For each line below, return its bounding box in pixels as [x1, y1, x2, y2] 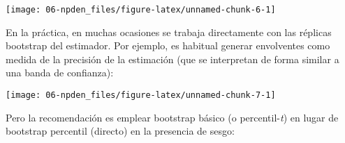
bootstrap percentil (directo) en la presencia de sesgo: [6, 124, 235, 138]
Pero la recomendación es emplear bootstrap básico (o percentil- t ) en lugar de [6, 110, 339, 124]
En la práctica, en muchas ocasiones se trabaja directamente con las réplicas [6, 24, 332, 39]
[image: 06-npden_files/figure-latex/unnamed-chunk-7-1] [6, 90, 276, 101]
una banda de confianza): [6, 65, 114, 80]
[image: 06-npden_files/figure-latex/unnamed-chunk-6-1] [6, 5, 276, 15]
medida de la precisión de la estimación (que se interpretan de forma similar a [6, 51, 339, 66]
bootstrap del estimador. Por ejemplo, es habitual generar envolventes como [6, 38, 330, 53]
